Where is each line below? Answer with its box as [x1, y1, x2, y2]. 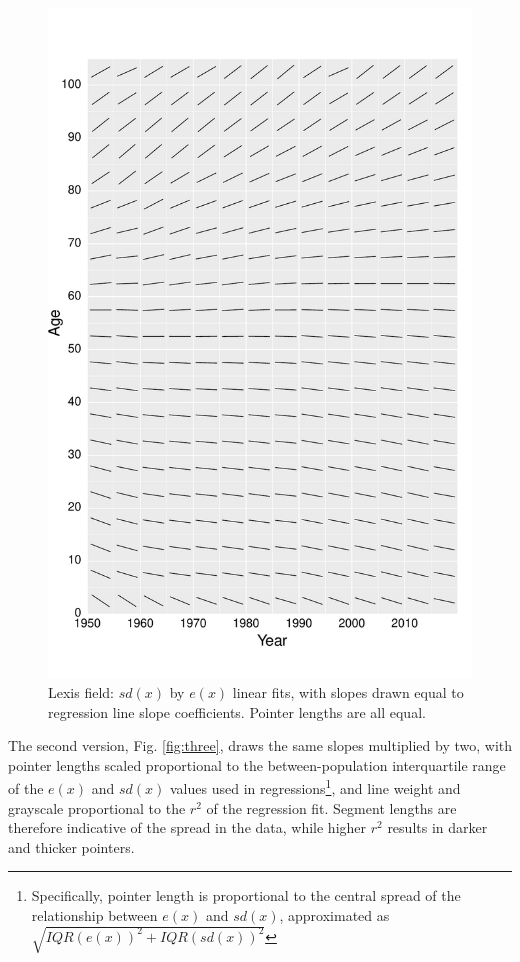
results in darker [387, 817, 488, 838]
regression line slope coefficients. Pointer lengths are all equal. [48, 701, 426, 722]
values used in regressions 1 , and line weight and [169, 775, 461, 799]
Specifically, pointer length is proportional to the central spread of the [31, 885, 461, 906]
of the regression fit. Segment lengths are [206, 797, 457, 818]
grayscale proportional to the [8, 797, 186, 818]
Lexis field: [48, 681, 114, 702]
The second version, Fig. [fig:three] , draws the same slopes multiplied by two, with [8, 735, 512, 756]
